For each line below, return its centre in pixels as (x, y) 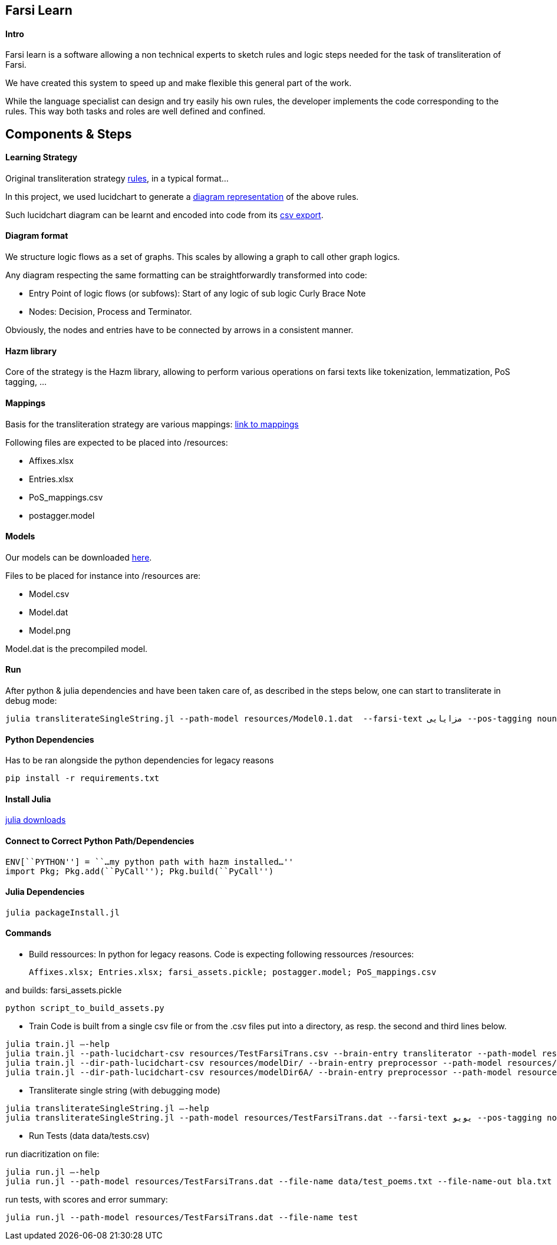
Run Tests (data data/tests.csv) (89, 1136)
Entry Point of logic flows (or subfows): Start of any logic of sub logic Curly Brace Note (197, 294)
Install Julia (28, 799)
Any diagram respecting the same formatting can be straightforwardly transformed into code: (186, 275)
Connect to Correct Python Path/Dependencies (100, 841)
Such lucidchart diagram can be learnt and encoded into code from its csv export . (164, 215)
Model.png (50, 630)
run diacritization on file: (52, 1154)
